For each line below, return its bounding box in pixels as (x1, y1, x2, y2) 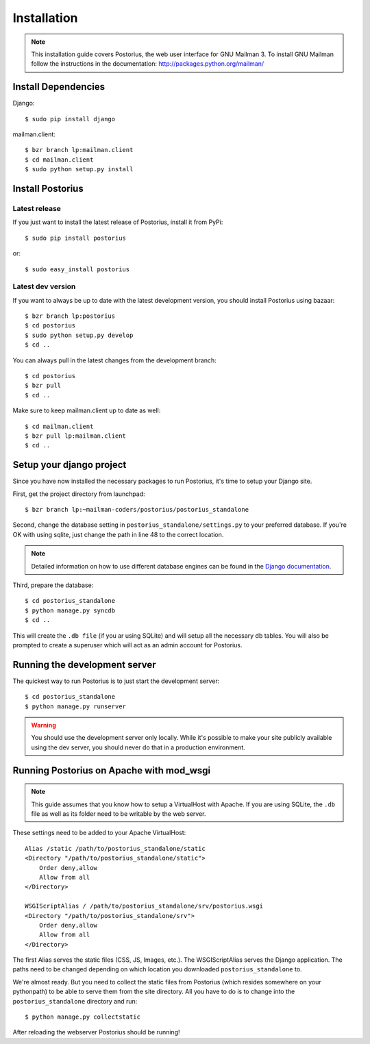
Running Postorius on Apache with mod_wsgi (12, 765, 211, 776)
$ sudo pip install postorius (25, 234, 127, 242)
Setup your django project (12, 459, 127, 471)
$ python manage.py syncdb (25, 606, 116, 614)
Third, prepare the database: (12, 581, 94, 589)
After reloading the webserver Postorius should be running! (12, 1028, 180, 1036)
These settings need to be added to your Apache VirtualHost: (12, 829, 186, 837)
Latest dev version (12, 282, 76, 291)
